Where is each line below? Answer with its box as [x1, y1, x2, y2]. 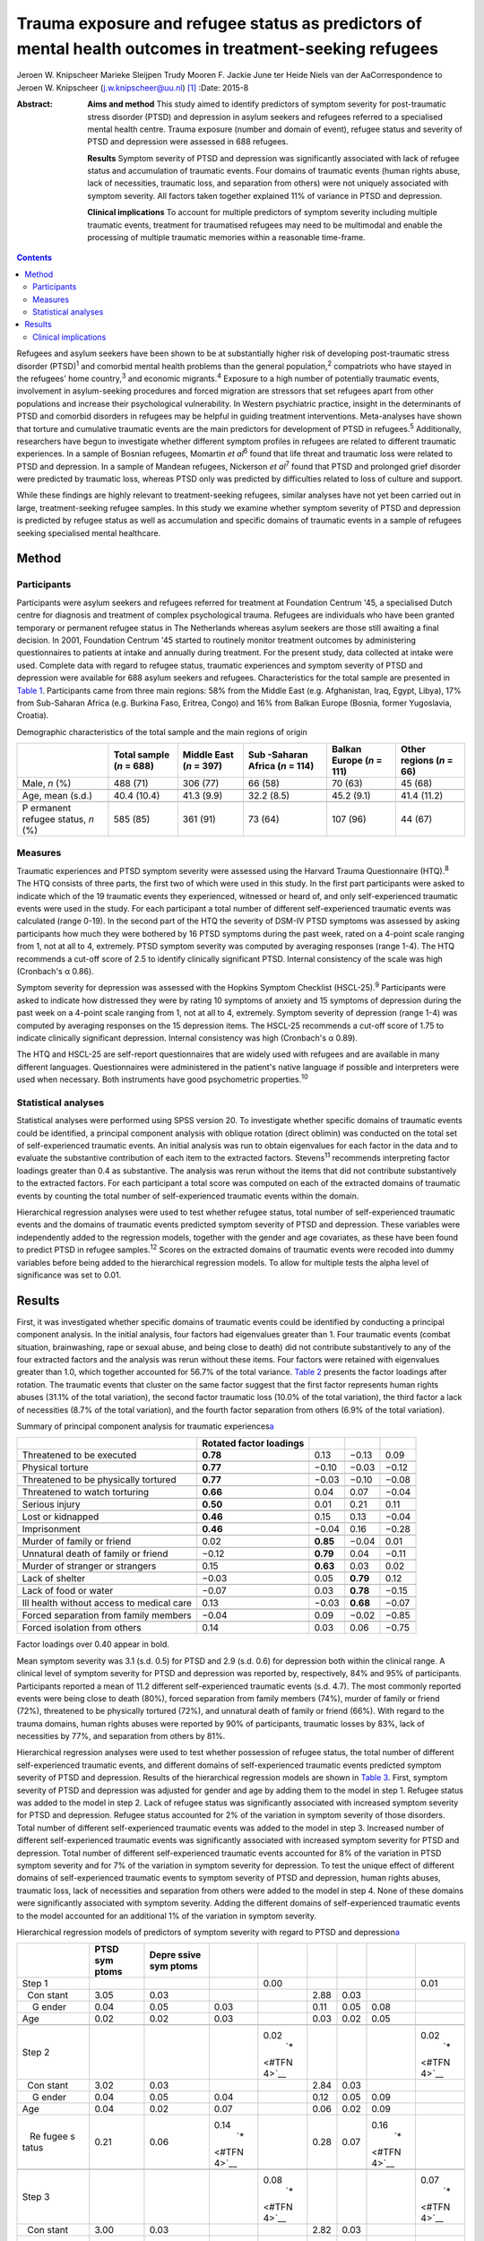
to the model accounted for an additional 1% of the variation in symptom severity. [16, 1910, 317, 1921]
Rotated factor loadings [202, 1437, 305, 1449]
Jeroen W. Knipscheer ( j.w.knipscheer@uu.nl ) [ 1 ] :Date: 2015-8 [16, 82, 249, 93]
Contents [16, 252, 53, 264]
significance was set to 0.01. [16, 1269, 122, 1280]
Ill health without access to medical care [22, 1596, 193, 1609]
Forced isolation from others [22, 1622, 142, 1634]
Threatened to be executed [22, 1449, 137, 1461]
